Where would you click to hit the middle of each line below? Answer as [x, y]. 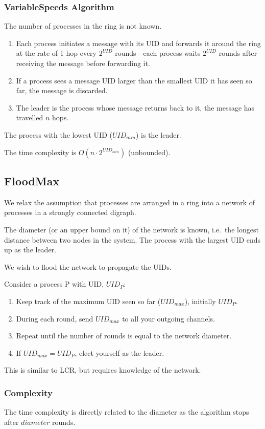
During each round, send [55, 318]
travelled [30, 117]
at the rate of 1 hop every [56, 53]
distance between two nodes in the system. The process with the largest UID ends [132, 239]
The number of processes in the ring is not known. [83, 26]
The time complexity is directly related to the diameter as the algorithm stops [127, 412]
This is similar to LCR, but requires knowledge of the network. [103, 370]
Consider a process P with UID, [54, 284]
